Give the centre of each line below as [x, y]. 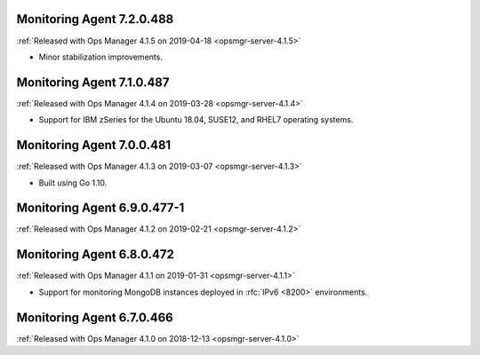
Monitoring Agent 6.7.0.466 [95, 317]
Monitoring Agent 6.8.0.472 [96, 254]
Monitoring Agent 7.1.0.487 [93, 82]
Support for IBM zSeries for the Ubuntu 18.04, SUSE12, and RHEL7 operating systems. [196, 120]
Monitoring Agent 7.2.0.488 [95, 19]
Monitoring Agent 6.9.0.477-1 [100, 208]
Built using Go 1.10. [73, 183]
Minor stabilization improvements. [101, 57]
